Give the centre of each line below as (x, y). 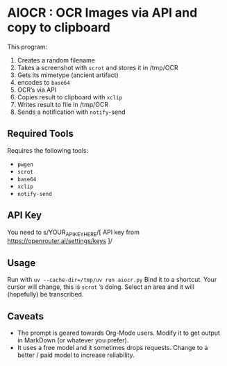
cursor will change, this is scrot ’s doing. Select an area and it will (101, 287)
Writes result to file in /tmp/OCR (63, 104)
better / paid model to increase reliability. (76, 355)
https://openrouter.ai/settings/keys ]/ (60, 241)
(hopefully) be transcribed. (45, 294)
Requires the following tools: (48, 150)
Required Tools (41, 134)
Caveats (25, 316)
